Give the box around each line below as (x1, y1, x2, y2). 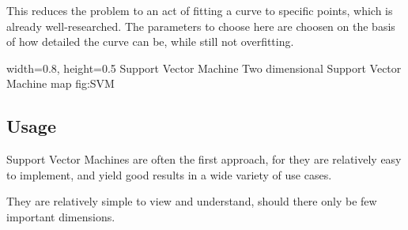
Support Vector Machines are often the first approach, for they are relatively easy (6, 151, 402, 168)
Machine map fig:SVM (6, 75, 115, 92)
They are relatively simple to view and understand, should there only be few (6, 193, 377, 209)
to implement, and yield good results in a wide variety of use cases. (6, 166, 332, 183)
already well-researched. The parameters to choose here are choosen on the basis (6, 17, 395, 34)
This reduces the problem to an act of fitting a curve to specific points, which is (6, 2, 393, 18)
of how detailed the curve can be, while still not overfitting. (6, 33, 294, 50)
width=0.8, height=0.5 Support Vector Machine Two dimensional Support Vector (6, 59, 402, 76)
